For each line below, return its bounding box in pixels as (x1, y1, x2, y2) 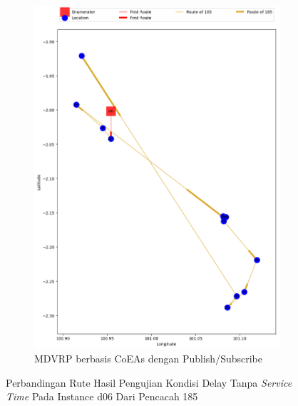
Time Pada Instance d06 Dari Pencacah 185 (6, 389, 198, 404)
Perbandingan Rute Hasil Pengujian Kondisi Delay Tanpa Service (6, 375, 292, 390)
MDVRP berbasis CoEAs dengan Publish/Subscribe (34, 351, 262, 366)
